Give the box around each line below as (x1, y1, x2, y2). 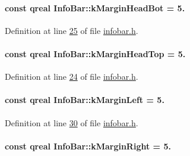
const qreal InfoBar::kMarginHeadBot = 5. (5, 1, 185, 14)
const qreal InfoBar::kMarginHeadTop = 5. (5, 47, 186, 60)
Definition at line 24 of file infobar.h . (5, 70, 138, 83)
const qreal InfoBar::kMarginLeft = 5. (5, 93, 164, 106)
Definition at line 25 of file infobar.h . (5, 24, 138, 36)
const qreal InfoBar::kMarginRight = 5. (5, 139, 171, 152)
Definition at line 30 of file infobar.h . (5, 116, 138, 129)
